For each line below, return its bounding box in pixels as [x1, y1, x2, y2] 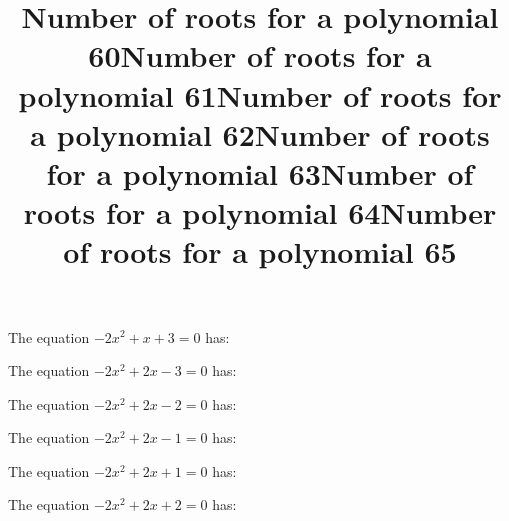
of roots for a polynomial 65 [63, 231, 457, 272]
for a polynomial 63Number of [46, 152, 474, 193]
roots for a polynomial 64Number [23, 192, 497, 233]
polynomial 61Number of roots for [18, 74, 502, 115]
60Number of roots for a [88, 35, 432, 76]
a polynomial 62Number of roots [30, 113, 490, 154]
